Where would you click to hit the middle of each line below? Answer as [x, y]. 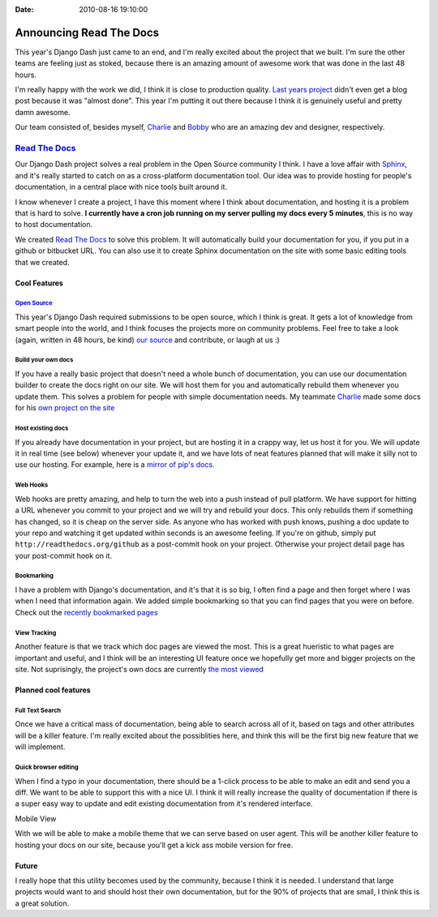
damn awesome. [43, 112]
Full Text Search [38, 710]
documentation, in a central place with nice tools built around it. [121, 187]
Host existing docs [42, 428]
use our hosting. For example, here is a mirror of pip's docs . [115, 465]
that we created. [42, 262]
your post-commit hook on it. [64, 555]
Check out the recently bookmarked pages [86, 612]
